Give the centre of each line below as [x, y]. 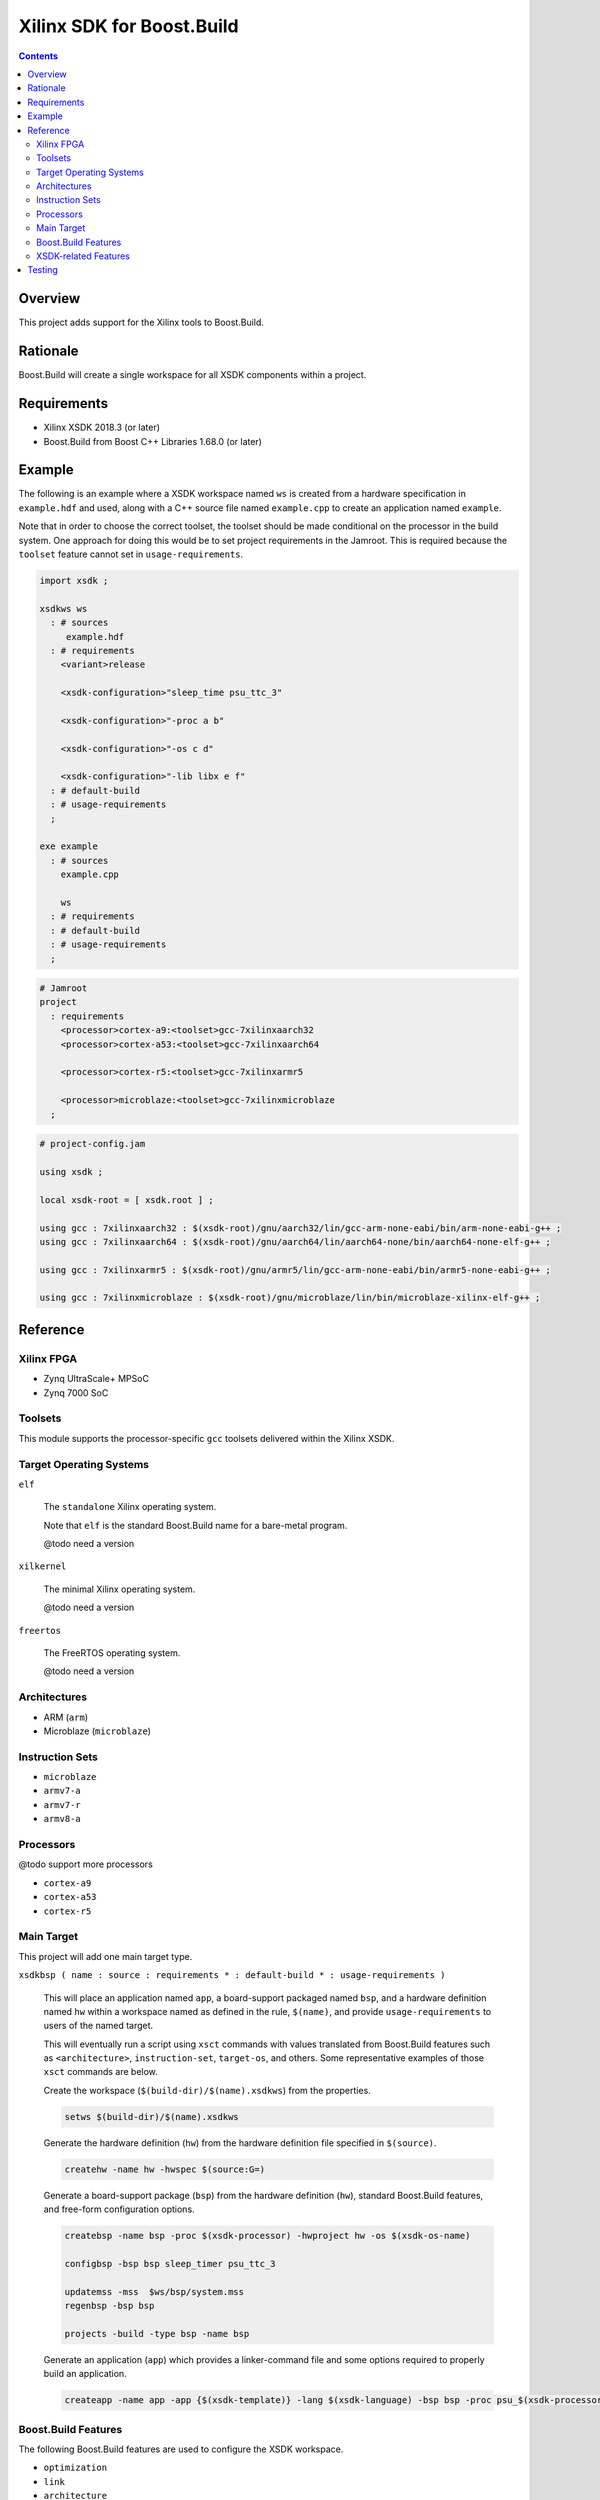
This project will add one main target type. [105, 1956]
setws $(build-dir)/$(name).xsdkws [151, 2116]
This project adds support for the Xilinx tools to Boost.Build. [141, 322]
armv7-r [62, 1804]
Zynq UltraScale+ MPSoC [96, 1379]
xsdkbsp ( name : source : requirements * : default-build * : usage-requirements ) [232, 1975]
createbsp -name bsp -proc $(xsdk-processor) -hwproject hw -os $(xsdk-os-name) [267, 2236]
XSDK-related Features [83, 256]
